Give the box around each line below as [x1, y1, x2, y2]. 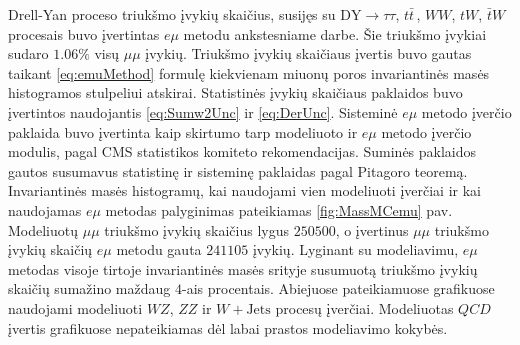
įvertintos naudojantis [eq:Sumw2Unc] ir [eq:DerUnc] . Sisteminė [8, 101, 398, 122]
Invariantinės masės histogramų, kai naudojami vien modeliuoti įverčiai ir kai [8, 180, 481, 201]
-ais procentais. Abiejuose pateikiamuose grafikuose [181, 278, 495, 299]
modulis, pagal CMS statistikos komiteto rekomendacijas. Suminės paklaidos [8, 141, 477, 162]
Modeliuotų [8, 219, 79, 240]
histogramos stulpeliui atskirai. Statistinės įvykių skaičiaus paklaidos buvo [8, 82, 463, 103]
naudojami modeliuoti [8, 297, 143, 318]
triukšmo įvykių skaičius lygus [104, 219, 289, 240]
